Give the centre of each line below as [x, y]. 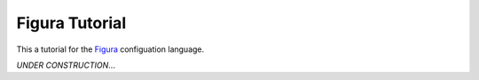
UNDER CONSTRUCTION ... [66, 65]
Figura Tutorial [71, 23]
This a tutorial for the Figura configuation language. [110, 49]
